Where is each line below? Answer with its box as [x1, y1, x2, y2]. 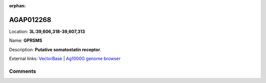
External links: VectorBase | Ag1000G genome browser [9, 55, 121, 61]
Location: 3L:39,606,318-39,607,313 [9, 28, 85, 34]
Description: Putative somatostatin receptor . [9, 47, 101, 53]
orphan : [9, 3, 26, 8]
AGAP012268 [9, 15, 52, 24]
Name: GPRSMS [9, 37, 42, 44]
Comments [9, 68, 36, 75]
